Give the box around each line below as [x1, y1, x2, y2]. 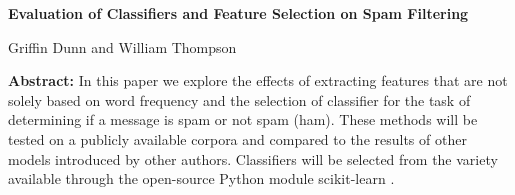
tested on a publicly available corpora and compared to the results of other [8, 128, 467, 149]
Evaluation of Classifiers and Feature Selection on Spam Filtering [8, 3, 469, 23]
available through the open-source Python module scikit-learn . [8, 168, 395, 189]
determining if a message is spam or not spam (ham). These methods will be [8, 109, 478, 130]
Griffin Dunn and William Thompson [8, 36, 237, 57]
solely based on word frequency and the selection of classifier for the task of [8, 89, 471, 110]
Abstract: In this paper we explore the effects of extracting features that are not [8, 70, 508, 91]
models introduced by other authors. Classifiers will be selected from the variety [8, 148, 498, 169]
